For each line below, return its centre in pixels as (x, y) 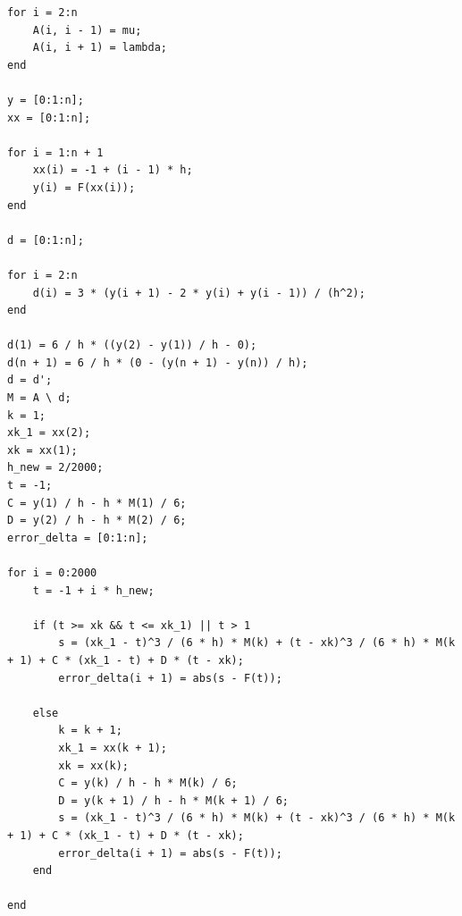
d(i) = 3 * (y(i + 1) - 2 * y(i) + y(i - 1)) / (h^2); (199, 293)
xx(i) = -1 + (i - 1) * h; (113, 170)
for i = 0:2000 (52, 573)
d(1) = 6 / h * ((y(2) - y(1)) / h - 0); (132, 345)
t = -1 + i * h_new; (93, 590)
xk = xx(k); (94, 765)
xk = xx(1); (42, 450)
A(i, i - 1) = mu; (87, 30)
